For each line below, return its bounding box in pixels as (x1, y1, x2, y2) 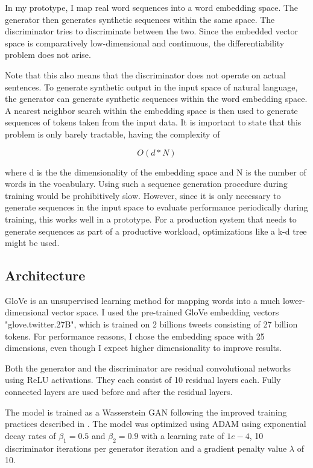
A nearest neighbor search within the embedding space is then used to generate (5, 104, 298, 116)
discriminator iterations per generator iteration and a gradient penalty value (5, 441, 287, 454)
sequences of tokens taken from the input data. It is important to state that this (5, 116, 302, 128)
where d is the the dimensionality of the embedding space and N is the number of (5, 165, 306, 178)
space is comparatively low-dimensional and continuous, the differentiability (5, 36, 285, 49)
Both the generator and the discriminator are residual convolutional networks (5, 361, 291, 374)
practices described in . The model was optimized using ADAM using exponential (5, 417, 306, 430)
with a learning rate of (141, 429, 224, 441)
